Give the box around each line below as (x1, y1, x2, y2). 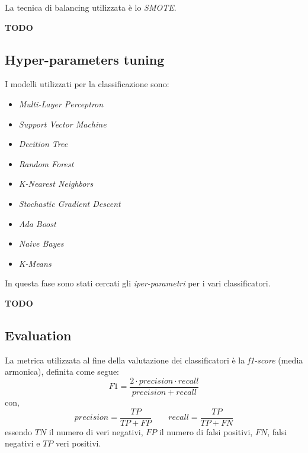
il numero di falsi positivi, (159, 425, 253, 438)
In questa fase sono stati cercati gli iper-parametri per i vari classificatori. (5, 277, 271, 289)
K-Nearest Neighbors (18, 177, 94, 190)
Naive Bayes (18, 237, 64, 250)
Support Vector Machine (18, 117, 107, 130)
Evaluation (5, 326, 72, 344)
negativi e (5, 437, 40, 449)
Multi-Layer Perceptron (18, 97, 104, 110)
